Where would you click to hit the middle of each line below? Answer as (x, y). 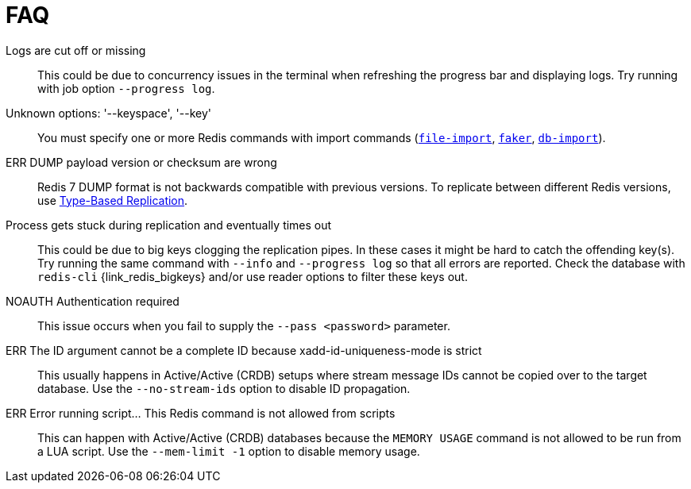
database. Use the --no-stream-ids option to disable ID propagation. (224, 388)
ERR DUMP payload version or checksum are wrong (141, 162)
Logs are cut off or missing (76, 50)
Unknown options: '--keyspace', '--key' (108, 113)
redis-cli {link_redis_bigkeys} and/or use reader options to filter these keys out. (253, 276)
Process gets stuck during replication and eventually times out (169, 225)
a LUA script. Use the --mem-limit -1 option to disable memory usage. (229, 451)
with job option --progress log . (126, 88)
